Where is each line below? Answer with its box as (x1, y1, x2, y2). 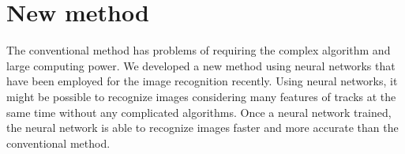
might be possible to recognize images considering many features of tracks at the (6, 88, 396, 104)
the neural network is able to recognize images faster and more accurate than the (6, 119, 399, 136)
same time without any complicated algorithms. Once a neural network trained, (6, 103, 392, 120)
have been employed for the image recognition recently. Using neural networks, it (6, 73, 398, 89)
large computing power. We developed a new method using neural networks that (6, 57, 396, 73)
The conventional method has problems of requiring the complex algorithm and (6, 42, 391, 58)
